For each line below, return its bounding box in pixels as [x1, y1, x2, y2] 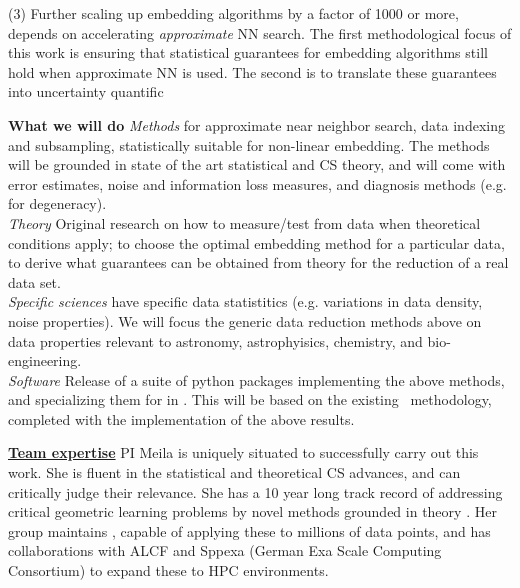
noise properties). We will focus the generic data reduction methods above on [8, 310, 482, 331]
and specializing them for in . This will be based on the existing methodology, [8, 389, 492, 410]
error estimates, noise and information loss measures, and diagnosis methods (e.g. [8, 173, 507, 194]
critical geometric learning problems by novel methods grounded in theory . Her [8, 501, 497, 522]
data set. [8, 271, 61, 292]
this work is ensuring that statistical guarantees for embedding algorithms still [8, 42, 488, 63]
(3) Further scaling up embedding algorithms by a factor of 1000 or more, [8, 3, 459, 23]
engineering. [8, 350, 82, 371]
